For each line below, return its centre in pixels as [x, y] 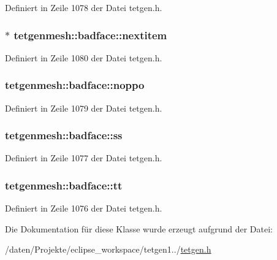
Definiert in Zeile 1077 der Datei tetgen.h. [84, 158]
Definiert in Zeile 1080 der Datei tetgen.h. [84, 57]
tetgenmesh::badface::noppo [75, 85]
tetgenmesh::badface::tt [64, 185]
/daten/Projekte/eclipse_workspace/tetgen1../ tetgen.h [108, 249]
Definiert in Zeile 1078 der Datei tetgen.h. [84, 7]
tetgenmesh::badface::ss [64, 135]
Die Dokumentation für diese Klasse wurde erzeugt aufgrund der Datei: [139, 228]
